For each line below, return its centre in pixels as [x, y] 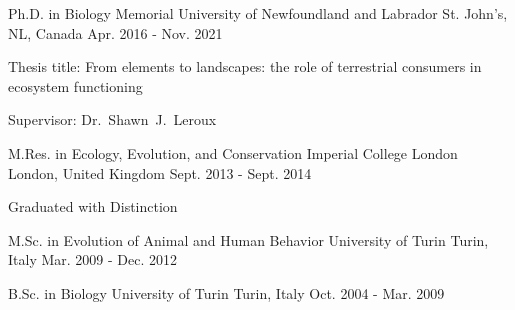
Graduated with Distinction [93, 206]
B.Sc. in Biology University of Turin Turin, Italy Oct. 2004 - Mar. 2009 [226, 292]
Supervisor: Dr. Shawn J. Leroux [112, 119]
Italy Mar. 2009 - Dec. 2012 [93, 259]
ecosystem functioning [75, 85]
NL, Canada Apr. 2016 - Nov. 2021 [115, 32]
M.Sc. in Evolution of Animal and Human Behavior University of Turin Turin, [248, 239]
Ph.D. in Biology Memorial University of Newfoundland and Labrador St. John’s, [258, 13]
